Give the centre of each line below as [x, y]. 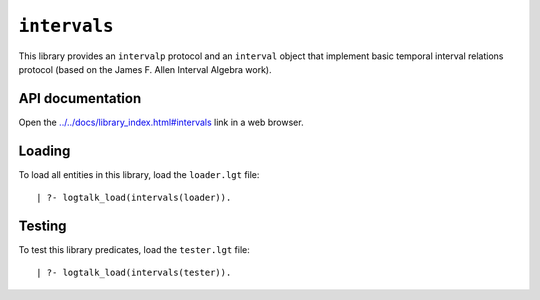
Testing [42, 225]
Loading [44, 150]
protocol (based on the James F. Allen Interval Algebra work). [145, 69]
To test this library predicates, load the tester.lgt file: [134, 250]
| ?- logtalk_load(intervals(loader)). [134, 198]
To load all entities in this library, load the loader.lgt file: [139, 174]
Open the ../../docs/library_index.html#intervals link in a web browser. [161, 122]
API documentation [80, 98]
